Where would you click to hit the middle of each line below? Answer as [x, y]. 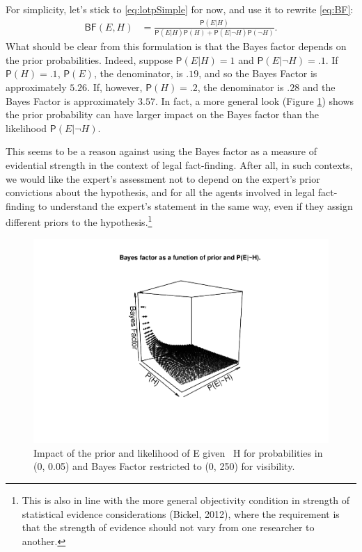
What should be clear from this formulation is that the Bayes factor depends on [176, 46]
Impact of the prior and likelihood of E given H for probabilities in [178, 452]
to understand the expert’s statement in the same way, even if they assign [195, 205]
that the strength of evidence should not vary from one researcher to [168, 527]
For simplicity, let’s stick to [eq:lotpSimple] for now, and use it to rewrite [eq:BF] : [180, 9]
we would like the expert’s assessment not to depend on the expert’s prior [163, 178]
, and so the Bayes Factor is [258, 73]
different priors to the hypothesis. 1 [79, 221]
